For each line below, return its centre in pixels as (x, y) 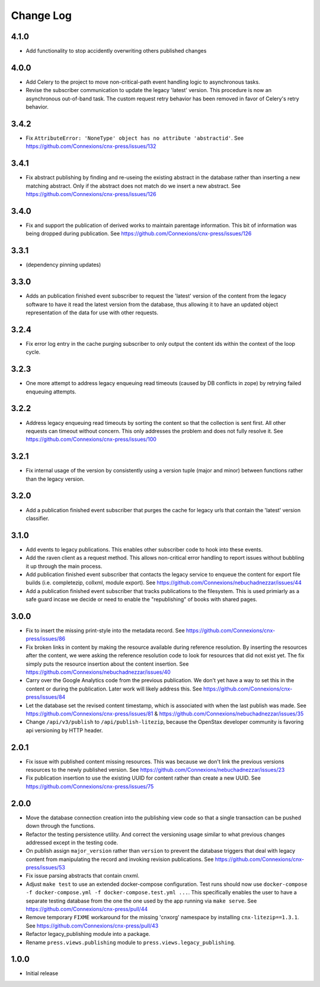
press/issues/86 (45, 639)
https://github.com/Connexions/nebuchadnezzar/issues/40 (98, 672)
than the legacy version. (55, 479)
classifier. (38, 518)
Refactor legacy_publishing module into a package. (88, 934)
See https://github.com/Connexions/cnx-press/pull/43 (92, 925)
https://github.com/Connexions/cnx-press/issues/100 (91, 439)
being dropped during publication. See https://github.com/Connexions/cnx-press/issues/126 (139, 234)
